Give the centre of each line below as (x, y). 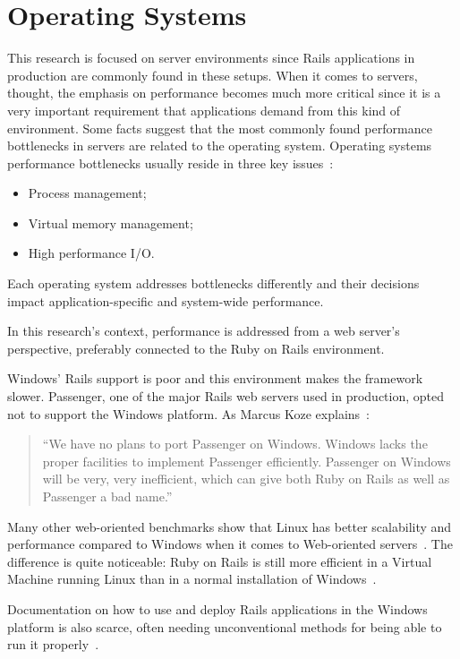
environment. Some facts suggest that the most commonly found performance (220, 128)
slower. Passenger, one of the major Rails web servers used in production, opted (226, 396)
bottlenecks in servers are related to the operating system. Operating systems (220, 145)
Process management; (87, 193)
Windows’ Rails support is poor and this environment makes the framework (215, 378)
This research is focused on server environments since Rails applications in (211, 58)
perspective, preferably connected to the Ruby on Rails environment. (196, 348)
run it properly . (53, 644)
